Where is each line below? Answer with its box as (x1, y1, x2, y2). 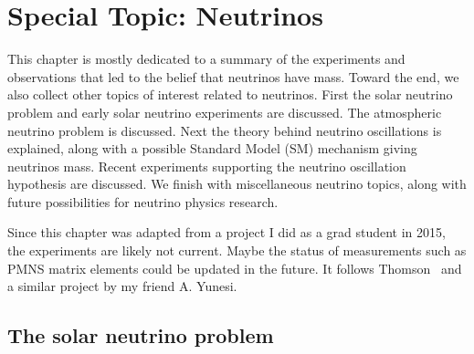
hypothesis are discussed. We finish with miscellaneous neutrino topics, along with (7, 174, 467, 193)
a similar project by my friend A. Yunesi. (7, 276, 237, 296)
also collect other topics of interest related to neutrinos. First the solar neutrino (7, 85, 453, 104)
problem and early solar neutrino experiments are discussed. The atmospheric (7, 102, 442, 121)
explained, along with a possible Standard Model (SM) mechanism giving (7, 139, 417, 158)
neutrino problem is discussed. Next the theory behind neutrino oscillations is (7, 120, 442, 140)
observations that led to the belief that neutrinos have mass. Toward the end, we (7, 67, 459, 86)
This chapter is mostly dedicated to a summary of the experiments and (7, 49, 406, 68)
